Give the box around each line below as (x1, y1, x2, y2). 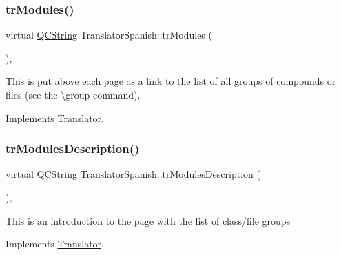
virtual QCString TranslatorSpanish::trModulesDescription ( (6, 167, 260, 181)
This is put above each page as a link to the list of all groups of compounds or (6, 74, 336, 88)
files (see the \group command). (6, 88, 141, 101)
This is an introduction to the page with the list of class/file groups (6, 213, 291, 227)
